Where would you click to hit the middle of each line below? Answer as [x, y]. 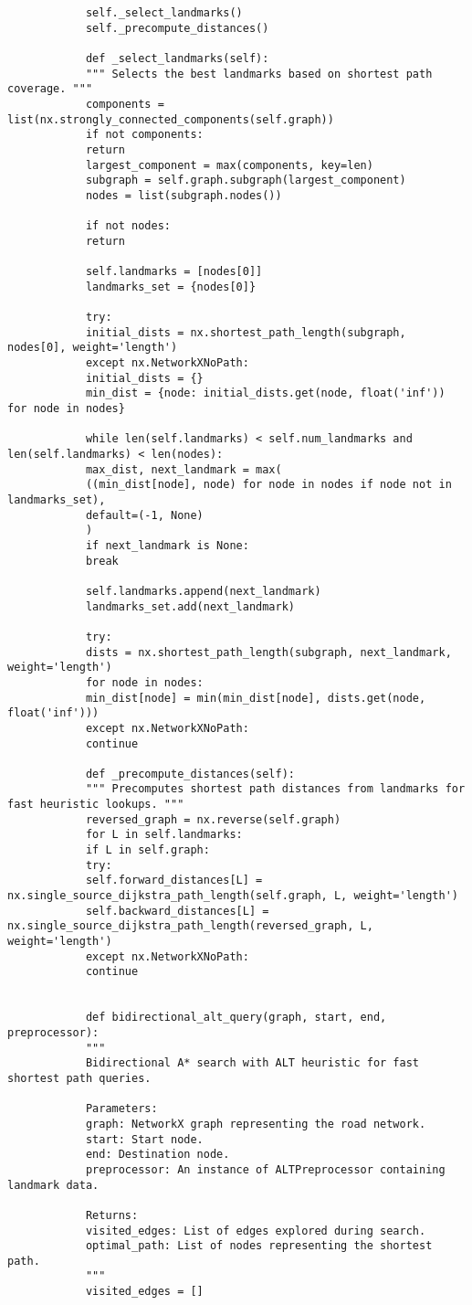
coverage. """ [50, 89]
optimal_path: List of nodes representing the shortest [259, 1246]
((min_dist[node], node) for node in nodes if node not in [268, 485]
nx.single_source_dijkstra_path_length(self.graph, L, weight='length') [233, 896]
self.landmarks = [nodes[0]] [174, 272]
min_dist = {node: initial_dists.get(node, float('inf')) [265, 393]
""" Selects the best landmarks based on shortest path [259, 74]
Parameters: [121, 1109]
